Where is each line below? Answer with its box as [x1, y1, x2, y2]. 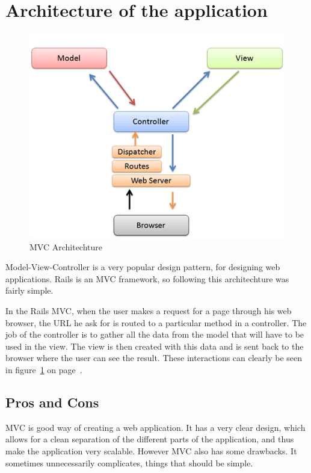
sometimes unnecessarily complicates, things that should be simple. [5, 456, 253, 469]
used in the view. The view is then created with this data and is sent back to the [5, 339, 304, 352]
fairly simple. [5, 284, 54, 297]
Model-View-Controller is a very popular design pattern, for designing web [5, 261, 280, 273]
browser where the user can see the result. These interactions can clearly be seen [5, 351, 303, 364]
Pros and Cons [5, 392, 99, 411]
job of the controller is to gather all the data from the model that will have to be [5, 328, 304, 341]
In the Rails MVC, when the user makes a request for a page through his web [5, 304, 292, 317]
